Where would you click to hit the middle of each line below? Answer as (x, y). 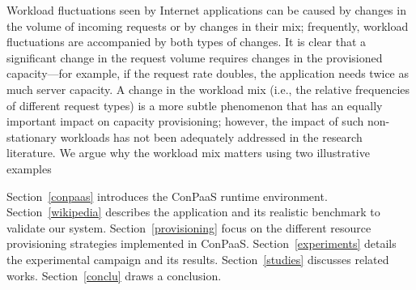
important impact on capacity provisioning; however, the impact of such (185, 121)
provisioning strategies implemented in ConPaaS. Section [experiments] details (202, 243)
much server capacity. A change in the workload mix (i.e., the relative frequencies (208, 89)
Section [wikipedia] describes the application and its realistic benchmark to (193, 212)
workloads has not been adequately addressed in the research (211, 136)
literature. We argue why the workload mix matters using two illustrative (188, 153)
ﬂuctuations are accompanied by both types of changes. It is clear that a (187, 42)
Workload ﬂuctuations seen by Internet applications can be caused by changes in (206, 10)
